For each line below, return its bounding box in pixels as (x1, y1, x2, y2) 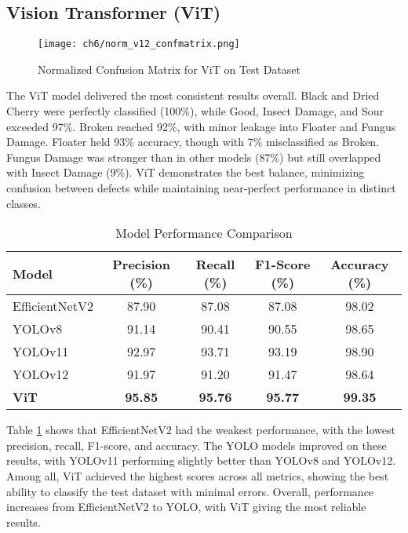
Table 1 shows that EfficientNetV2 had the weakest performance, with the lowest (6, 422, 395, 438)
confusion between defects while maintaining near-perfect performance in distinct (6, 180, 396, 196)
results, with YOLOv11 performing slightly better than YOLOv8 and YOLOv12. (6, 452, 396, 469)
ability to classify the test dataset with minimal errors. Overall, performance (6, 483, 374, 499)
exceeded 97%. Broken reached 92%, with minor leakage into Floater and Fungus (6, 118, 396, 134)
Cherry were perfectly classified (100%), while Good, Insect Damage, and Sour (6, 103, 384, 119)
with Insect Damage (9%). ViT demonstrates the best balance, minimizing (6, 164, 365, 181)
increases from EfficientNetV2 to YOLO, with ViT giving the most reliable (6, 498, 366, 515)
